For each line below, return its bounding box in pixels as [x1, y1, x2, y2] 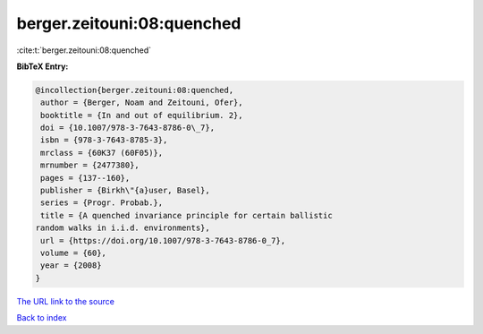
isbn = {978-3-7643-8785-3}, [40, 135, 168, 145]
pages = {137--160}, [40, 173, 131, 183]
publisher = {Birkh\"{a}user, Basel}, [40, 185, 210, 196]
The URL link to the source [16, 295, 115, 306]
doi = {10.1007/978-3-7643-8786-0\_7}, [40, 123, 215, 133]
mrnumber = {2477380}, [40, 160, 140, 170]
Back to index [16, 313, 67, 323]
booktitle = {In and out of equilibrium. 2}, [40, 110, 243, 120]
